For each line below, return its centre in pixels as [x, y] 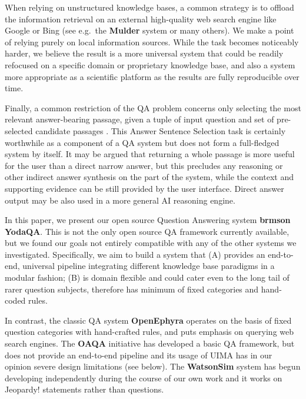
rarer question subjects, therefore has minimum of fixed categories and [132, 289]
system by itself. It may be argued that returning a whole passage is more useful [150, 154]
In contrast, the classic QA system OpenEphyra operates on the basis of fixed [148, 320]
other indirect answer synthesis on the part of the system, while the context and [149, 177]
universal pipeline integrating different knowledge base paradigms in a [149, 266]
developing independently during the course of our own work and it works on [144, 378]
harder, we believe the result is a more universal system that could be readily [144, 53]
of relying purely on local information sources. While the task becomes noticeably [152, 41]
